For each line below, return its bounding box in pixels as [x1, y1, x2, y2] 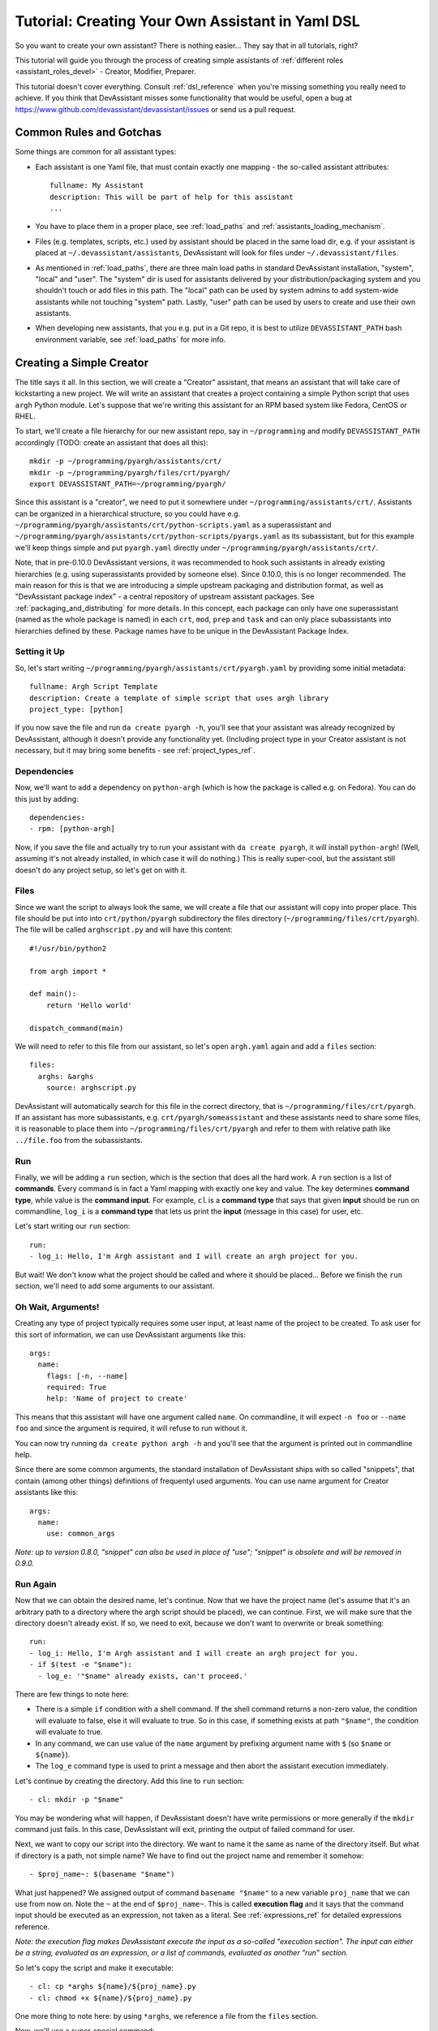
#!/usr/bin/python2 [29, 943, 107, 953]
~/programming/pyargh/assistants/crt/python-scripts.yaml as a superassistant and [15, 520, 332, 530]
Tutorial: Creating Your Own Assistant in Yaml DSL [15, 12, 360, 30]
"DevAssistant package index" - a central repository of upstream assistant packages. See [15, 591, 315, 601]
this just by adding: [15, 794, 79, 803]
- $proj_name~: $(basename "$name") [29, 1869, 175, 1879]
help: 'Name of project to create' [45, 1394, 188, 1403]
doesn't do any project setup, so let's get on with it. [15, 865, 187, 875]
